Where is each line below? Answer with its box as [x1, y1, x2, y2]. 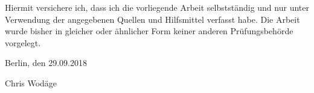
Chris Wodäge [5, 76, 57, 89]
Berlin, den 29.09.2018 [5, 56, 87, 69]
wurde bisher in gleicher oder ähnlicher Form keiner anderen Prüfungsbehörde [5, 25, 293, 37]
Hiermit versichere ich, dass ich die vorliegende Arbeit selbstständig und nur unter [5, 1, 309, 13]
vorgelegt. [5, 36, 41, 49]
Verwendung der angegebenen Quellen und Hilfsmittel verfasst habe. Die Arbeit [5, 13, 300, 25]
